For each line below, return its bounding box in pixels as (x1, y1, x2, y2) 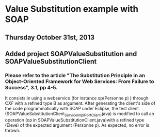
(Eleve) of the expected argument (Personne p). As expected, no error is (5, 122, 149, 128)
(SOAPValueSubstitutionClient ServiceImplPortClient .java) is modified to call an (5, 111, 154, 118)
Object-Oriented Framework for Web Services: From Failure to (5, 78, 154, 85)
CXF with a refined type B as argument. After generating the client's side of (5, 100, 156, 106)
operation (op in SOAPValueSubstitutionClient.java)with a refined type (5, 117, 144, 123)
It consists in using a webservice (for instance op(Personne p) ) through (5, 95, 149, 101)
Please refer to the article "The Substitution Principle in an (5, 72, 145, 78)
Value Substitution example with (5, 3, 139, 15)
